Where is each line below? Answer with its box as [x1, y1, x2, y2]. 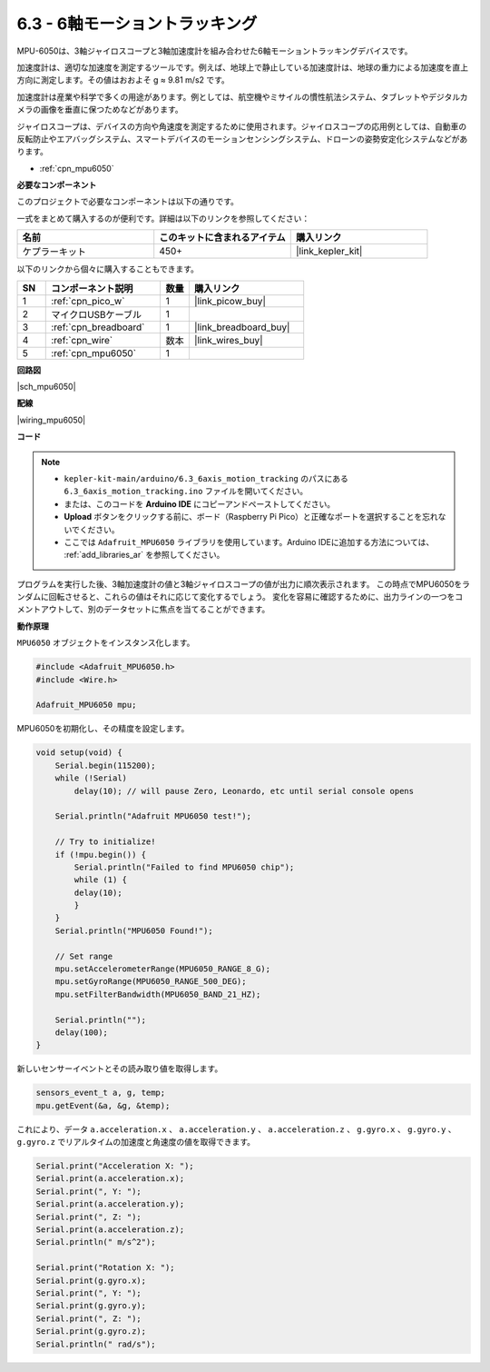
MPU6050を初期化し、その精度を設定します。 [16, 723, 190, 734]
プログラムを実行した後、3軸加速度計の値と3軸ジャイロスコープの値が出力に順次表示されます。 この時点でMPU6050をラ [16, 578, 471, 590]
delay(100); [54, 1027, 109, 1038]
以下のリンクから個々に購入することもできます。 [16, 263, 200, 274]
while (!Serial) [54, 773, 127, 783]
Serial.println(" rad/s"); [35, 1338, 156, 1349]
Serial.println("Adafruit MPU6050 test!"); [54, 811, 251, 821]
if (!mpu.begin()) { [54, 850, 147, 860]
